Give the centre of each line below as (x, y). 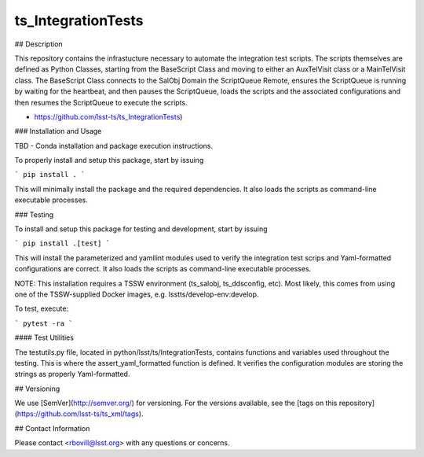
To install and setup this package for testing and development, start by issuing (141, 229)
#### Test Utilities (44, 337)
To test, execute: (42, 309)
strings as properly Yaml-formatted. (72, 374)
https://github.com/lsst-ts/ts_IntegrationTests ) (108, 116)
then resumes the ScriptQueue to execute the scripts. (101, 102)
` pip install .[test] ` (62, 243)
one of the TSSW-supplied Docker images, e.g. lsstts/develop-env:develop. (137, 294)
